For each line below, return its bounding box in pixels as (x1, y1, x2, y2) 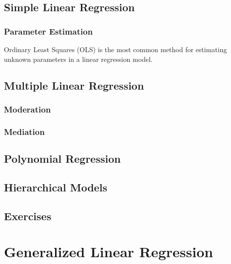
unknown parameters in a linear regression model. (4, 54, 153, 64)
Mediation (4, 125, 45, 137)
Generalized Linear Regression (4, 242, 213, 262)
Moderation (4, 103, 51, 115)
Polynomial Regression (4, 151, 121, 166)
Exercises (4, 208, 52, 223)
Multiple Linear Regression (4, 77, 144, 93)
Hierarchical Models (4, 179, 108, 194)
